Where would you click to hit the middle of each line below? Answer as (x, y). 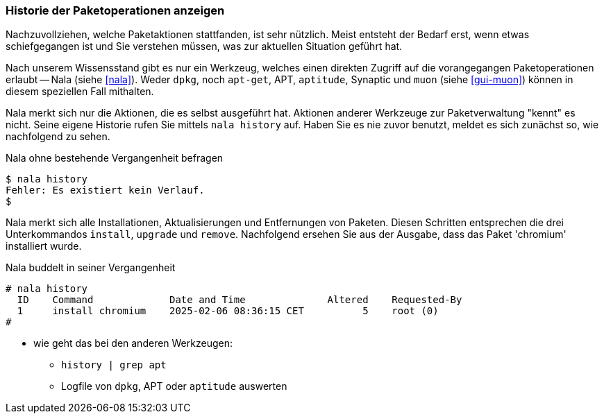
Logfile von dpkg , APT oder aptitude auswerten (174, 386)
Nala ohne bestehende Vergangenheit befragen (115, 158)
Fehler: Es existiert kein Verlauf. (105, 190)
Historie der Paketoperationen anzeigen (115, 10)
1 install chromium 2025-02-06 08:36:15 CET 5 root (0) (228, 311)
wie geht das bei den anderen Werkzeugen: (133, 343)
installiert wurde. (44, 246)
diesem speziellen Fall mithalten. (80, 92)
